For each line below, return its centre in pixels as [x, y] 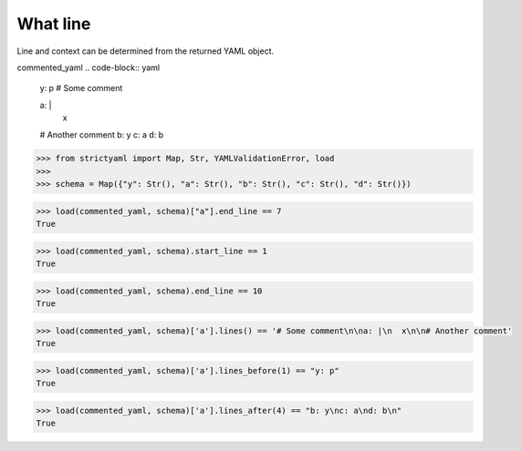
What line [54, 24]
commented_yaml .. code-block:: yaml [88, 67]
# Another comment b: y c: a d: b [102, 134]
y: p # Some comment [81, 88]
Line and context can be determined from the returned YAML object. [146, 51]
